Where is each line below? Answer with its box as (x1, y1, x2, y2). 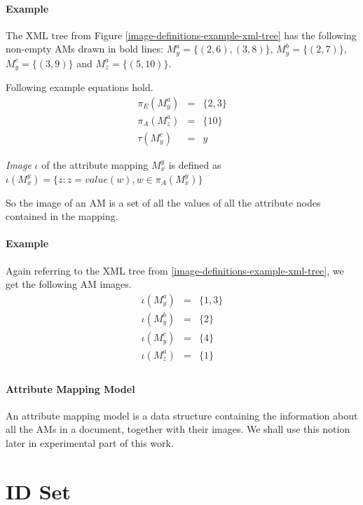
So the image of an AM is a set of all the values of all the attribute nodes (6, 195, 321, 209)
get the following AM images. (6, 277, 132, 291)
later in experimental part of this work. (6, 435, 174, 450)
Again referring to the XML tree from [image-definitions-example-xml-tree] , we (6, 263, 344, 277)
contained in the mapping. (6, 209, 118, 223)
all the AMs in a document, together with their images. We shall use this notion (6, 422, 350, 436)
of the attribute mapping (41, 157, 149, 172)
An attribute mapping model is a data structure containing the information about (6, 408, 358, 422)
